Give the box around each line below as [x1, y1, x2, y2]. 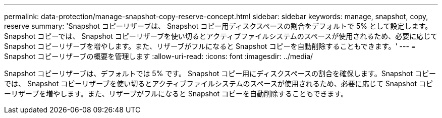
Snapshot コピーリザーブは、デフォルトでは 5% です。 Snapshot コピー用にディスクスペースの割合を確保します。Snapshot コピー [4, 69, 436, 78]
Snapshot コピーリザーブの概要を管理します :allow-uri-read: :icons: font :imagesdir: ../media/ [4, 52, 313, 61]
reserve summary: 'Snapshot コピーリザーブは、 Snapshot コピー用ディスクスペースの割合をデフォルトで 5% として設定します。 [4, 22, 432, 30]
